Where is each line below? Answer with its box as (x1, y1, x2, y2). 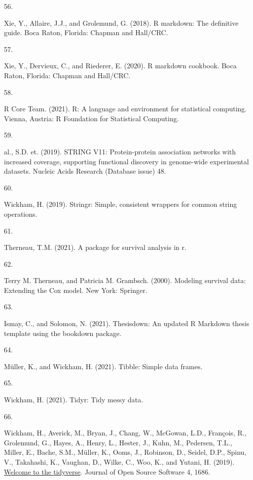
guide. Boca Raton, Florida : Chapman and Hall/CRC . (4, 27, 168, 38)
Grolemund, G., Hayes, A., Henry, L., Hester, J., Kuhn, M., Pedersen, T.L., (4, 437, 232, 447)
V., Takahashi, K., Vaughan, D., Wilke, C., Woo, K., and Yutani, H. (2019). (4, 457, 235, 467)
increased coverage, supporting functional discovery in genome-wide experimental (4, 156, 249, 166)
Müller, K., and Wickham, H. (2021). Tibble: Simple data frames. (4, 361, 203, 371)
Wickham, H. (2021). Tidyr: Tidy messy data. (4, 394, 144, 405)
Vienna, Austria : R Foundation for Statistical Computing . (4, 113, 179, 123)
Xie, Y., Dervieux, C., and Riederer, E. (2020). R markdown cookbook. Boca (4, 60, 237, 71)
